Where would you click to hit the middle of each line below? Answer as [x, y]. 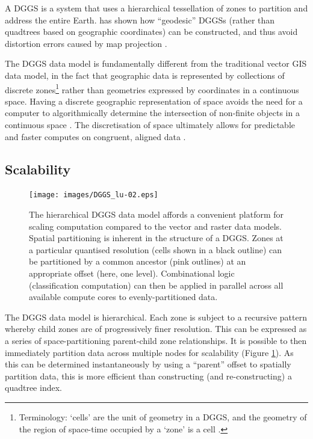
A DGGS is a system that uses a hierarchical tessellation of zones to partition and [156, 8]
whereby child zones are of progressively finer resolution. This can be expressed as [156, 329]
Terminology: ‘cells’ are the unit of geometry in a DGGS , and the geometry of [163, 416]
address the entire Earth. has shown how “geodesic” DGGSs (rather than [140, 20]
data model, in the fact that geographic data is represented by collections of [145, 75]
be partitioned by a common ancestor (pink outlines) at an [138, 261]
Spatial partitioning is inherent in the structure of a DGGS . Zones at [156, 238]
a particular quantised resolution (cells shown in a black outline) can [156, 249]
